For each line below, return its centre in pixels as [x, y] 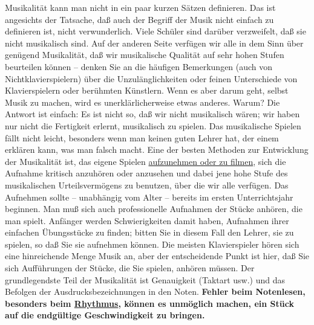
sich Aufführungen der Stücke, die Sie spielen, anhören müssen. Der [130, 268]
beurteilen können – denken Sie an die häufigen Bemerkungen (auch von [139, 66]
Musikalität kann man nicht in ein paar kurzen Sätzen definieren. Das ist [140, 7]
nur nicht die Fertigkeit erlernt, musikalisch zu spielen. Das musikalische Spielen [153, 125]
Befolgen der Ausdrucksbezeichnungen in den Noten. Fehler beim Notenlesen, [155, 291]
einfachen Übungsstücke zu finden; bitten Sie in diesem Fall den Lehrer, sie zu [149, 232]
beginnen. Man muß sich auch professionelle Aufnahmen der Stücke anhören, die [154, 209]
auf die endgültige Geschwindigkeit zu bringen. [105, 315]
